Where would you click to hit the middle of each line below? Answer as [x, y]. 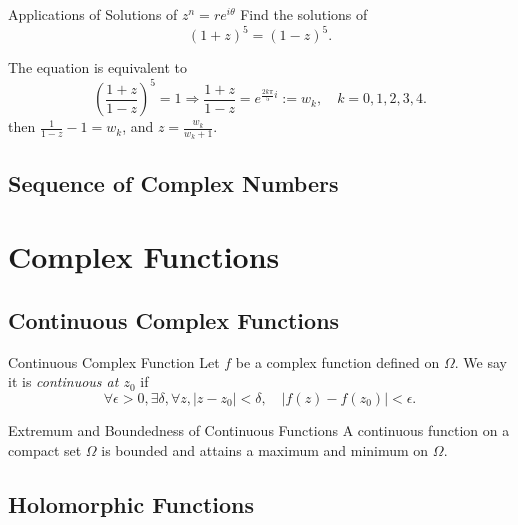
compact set [45, 449]
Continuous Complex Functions [174, 319]
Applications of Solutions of [93, 14]
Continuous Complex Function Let [114, 361]
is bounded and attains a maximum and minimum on [265, 449]
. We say [480, 361]
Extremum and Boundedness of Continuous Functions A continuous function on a [259, 429]
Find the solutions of [304, 14]
